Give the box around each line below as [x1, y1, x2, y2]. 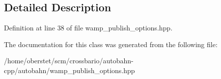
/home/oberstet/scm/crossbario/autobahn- [4, 55, 134, 66]
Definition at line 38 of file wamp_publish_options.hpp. [4, 23, 173, 33]
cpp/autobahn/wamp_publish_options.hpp [4, 65, 135, 75]
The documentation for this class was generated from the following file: [4, 39, 218, 49]
